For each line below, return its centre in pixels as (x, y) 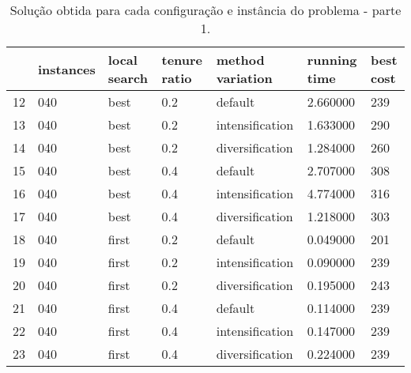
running (332, 60)
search (128, 78)
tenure (182, 60)
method (240, 60)
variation (244, 78)
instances (67, 69)
